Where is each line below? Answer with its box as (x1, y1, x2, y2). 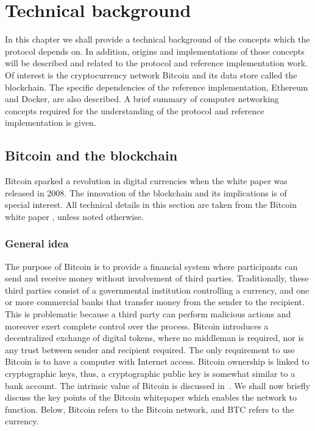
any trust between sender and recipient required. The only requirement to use (5, 343, 295, 356)
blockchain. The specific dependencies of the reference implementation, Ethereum (5, 80, 308, 93)
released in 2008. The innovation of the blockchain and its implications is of (5, 186, 287, 199)
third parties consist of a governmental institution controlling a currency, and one (5, 283, 310, 296)
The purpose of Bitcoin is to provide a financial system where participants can (5, 260, 298, 272)
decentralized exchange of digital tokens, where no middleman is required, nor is (5, 331, 304, 344)
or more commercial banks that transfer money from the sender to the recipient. (5, 295, 305, 308)
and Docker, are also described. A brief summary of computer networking (5, 92, 279, 105)
